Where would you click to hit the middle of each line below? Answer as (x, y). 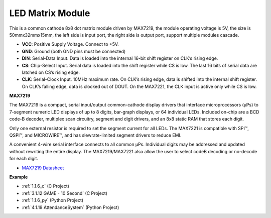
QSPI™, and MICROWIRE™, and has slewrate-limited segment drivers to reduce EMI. (95, 135)
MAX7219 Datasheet (43, 168)
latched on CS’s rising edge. (51, 72)
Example (19, 177)
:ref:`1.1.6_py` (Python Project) (53, 200)
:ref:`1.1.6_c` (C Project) (46, 186)
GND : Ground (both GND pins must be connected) (74, 51)
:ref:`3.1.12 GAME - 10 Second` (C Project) (65, 193)
